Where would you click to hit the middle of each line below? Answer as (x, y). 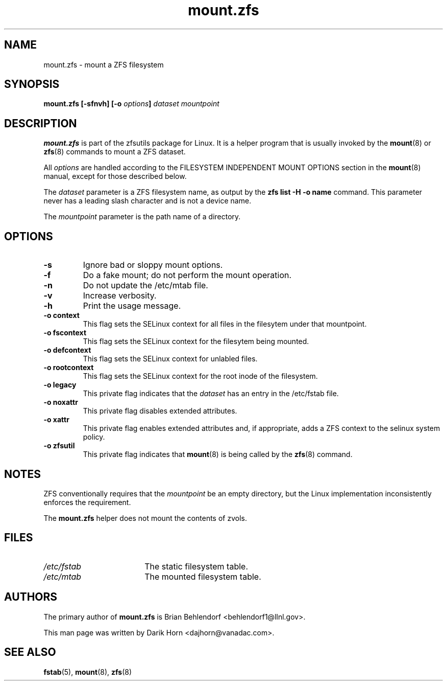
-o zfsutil (59, 446)
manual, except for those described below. (115, 176)
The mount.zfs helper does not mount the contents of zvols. (145, 518)
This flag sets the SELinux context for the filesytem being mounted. (196, 341)
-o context (61, 315)
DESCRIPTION (41, 123)
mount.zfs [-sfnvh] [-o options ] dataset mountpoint (131, 104)
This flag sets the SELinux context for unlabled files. (170, 359)
